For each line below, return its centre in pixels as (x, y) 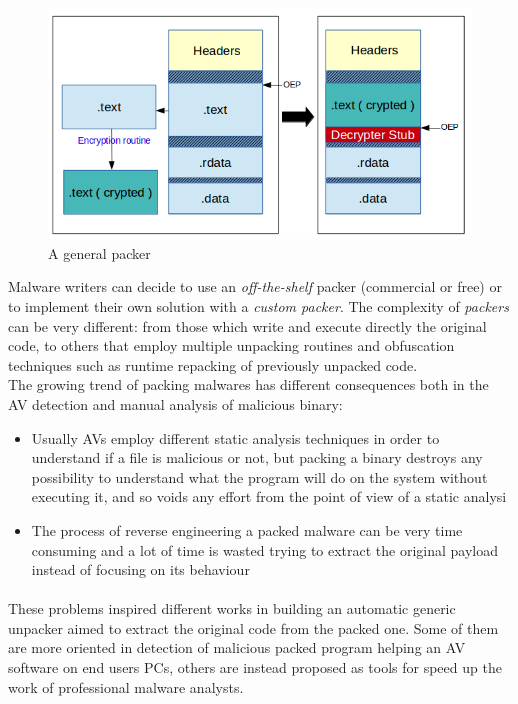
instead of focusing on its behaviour (140, 569)
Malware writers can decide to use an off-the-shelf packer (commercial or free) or (255, 286)
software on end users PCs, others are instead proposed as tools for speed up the (255, 667)
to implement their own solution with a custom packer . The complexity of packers (258, 305)
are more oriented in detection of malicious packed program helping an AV (237, 647)
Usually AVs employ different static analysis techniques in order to (235, 437)
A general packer (99, 252)
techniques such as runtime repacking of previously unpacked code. (213, 364)
